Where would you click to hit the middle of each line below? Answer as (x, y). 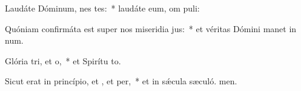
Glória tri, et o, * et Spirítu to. (63, 60)
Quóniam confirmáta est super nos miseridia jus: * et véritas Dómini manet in (151, 28)
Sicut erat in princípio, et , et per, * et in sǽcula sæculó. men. (121, 81)
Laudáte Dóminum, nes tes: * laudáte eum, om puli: (102, 8)
